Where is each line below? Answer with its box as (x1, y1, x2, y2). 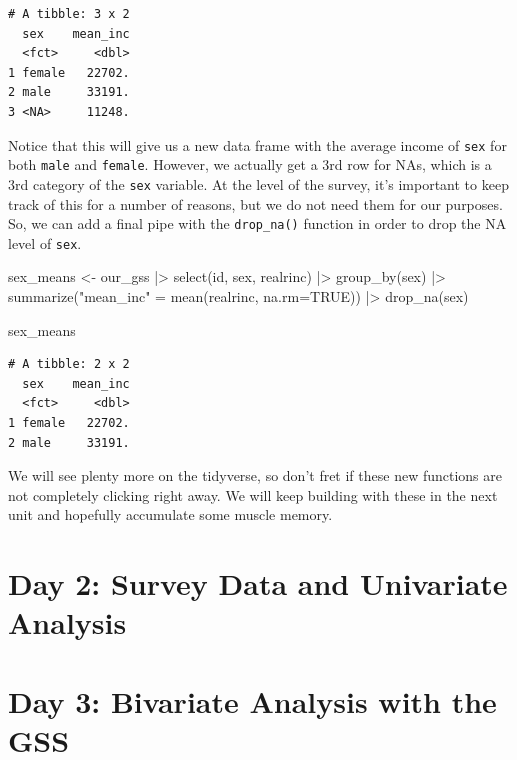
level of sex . (8, 232, 82, 253)
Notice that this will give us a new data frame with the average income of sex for (8, 134, 507, 155)
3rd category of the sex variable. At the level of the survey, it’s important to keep (8, 173, 509, 194)
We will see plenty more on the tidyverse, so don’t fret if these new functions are (8, 465, 503, 486)
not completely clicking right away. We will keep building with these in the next (8, 484, 498, 505)
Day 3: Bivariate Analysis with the (8, 680, 497, 721)
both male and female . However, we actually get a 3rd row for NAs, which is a (8, 154, 492, 175)
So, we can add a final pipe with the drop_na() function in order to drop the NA (8, 213, 507, 234)
